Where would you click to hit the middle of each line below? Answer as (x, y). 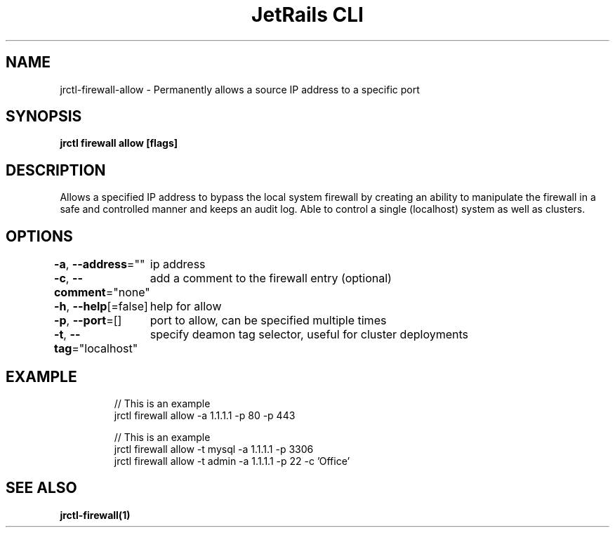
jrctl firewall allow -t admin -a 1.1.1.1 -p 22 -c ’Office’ (232, 461)
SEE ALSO (41, 488)
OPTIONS (39, 236)
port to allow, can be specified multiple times (268, 321)
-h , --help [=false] (101, 307)
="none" (128, 292)
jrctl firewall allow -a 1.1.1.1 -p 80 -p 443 (205, 415)
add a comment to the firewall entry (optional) (271, 278)
